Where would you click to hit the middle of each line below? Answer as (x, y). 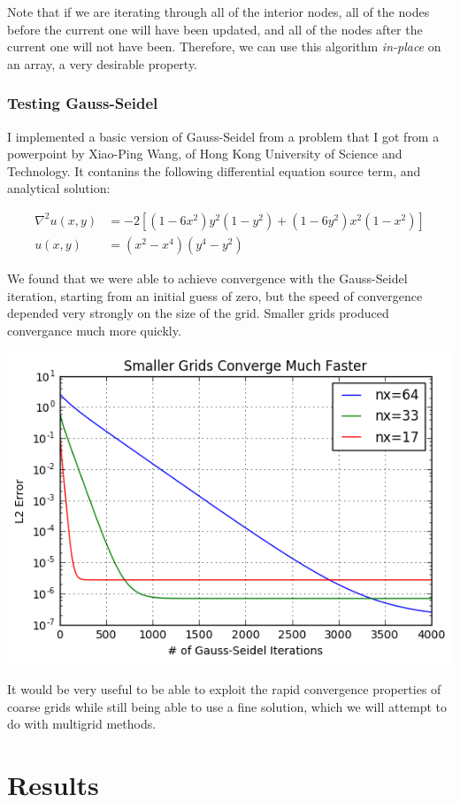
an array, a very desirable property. (103, 63)
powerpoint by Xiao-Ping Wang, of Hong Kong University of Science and (205, 154)
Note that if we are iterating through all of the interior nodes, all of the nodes (218, 12)
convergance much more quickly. (94, 330)
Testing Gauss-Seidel (83, 103)
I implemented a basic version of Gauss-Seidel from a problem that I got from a (223, 136)
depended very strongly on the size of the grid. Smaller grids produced (198, 313)
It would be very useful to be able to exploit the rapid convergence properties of (224, 689)
